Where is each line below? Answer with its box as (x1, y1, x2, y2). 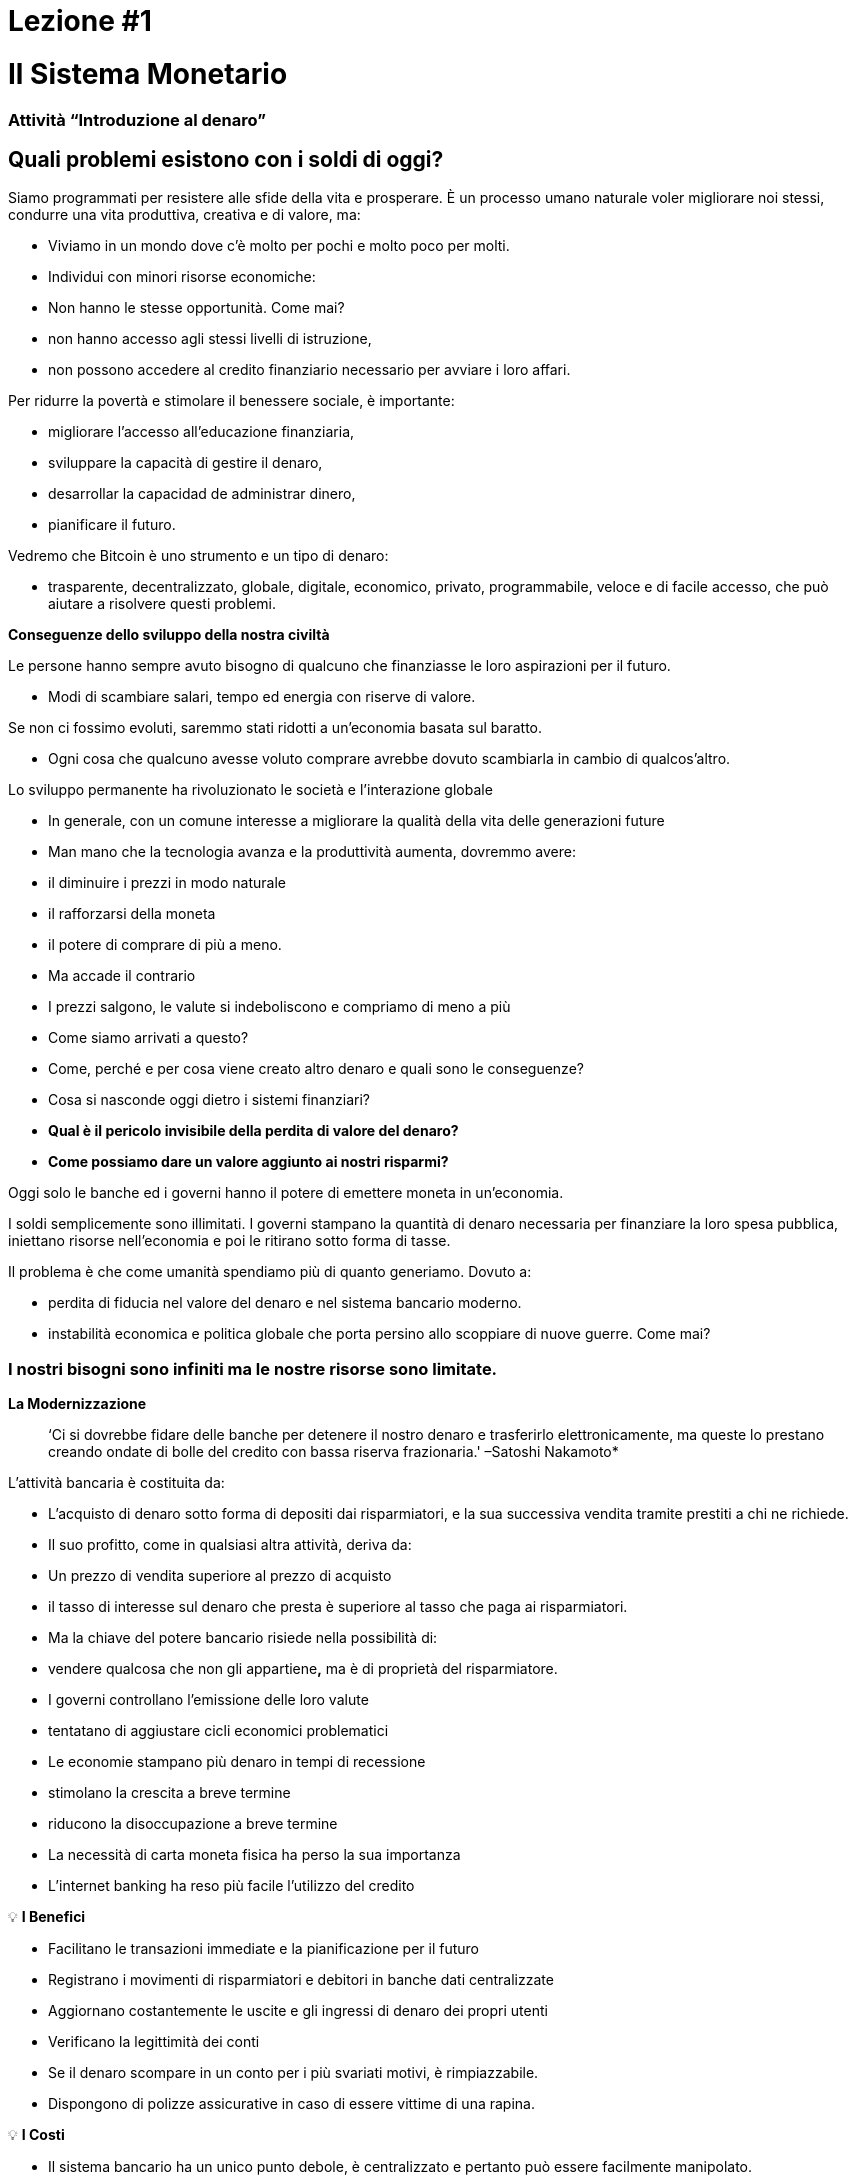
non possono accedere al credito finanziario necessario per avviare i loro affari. (48, 361, 571, 379)
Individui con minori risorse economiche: (48, 268, 316, 286)
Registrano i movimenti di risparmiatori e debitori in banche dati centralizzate (48, 1971, 554, 1989)
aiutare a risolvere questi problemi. (48, 595, 277, 613)
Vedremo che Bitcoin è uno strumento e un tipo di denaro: (8, 547, 389, 565)
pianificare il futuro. (48, 516, 176, 534)
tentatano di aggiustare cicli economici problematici (48, 1722, 389, 1740)
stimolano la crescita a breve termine (48, 1784, 291, 1802)
